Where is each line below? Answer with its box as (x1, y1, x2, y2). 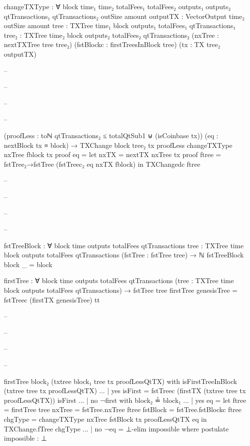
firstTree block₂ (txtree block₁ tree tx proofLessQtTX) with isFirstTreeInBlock (4, 376, 237, 386)
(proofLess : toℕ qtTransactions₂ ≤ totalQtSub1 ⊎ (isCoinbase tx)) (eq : (4, 130, 219, 140)
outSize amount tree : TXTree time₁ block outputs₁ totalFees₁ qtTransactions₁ (4, 20, 236, 31)
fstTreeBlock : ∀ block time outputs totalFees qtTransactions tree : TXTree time (4, 240, 244, 250)
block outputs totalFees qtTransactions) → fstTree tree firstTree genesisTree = (4, 285, 238, 295)
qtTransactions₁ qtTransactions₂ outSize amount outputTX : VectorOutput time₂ (4, 11, 245, 21)
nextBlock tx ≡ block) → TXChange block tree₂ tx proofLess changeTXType (4, 140, 233, 150)
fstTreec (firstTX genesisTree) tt (4, 294, 100, 304)
